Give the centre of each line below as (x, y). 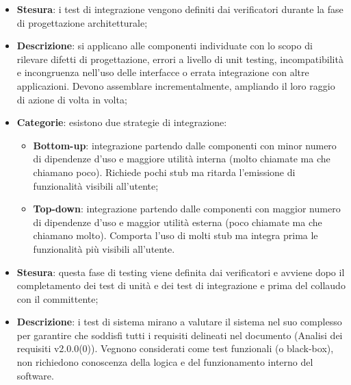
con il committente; (57, 298)
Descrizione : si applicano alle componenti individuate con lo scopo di (165, 46)
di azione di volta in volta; (72, 99)
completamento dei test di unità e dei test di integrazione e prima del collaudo (181, 285)
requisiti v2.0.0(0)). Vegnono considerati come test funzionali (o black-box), (175, 348)
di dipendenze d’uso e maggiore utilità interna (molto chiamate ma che (182, 159)
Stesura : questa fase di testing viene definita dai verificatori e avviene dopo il (181, 272)
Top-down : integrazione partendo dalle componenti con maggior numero (187, 209)
